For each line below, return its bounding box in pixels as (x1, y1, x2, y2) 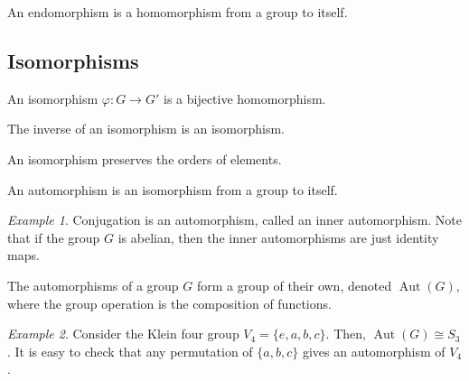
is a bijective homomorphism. (163, 88, 326, 107)
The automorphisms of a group (7, 275, 179, 294)
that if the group (7, 228, 100, 246)
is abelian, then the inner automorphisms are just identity (117, 228, 439, 246)
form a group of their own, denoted (196, 275, 392, 294)
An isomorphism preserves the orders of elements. (7, 149, 282, 168)
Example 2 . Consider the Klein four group (7, 324, 239, 343)
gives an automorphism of (302, 341, 446, 360)
